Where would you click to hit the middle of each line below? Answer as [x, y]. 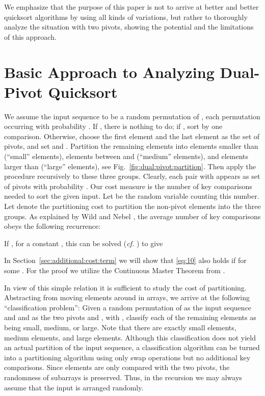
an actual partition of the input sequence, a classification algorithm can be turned [132, 347]
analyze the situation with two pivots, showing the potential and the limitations [129, 27]
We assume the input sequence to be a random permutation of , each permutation [132, 116]
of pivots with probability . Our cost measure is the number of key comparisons [128, 186]
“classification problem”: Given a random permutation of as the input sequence [128, 307]
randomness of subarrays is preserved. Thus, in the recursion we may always [123, 377]
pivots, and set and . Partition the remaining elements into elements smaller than [131, 146]
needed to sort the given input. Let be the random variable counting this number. [132, 196]
